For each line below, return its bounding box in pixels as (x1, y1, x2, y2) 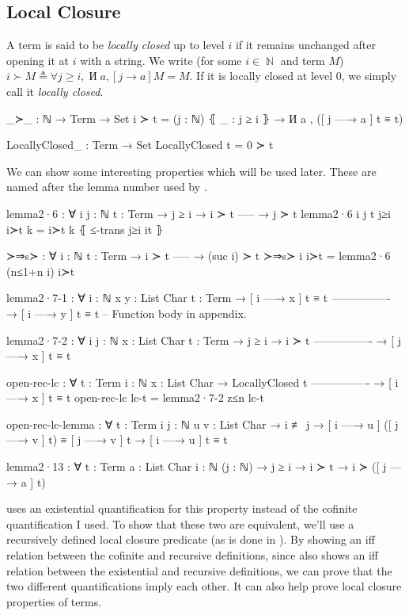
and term (280, 52, 325, 68)
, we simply (341, 67, 397, 84)
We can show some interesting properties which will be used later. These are (6, 162, 377, 179)
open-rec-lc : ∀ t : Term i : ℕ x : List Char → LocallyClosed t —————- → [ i (6, 373, 399, 390)
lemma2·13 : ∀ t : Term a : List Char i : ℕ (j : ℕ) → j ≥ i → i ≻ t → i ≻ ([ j (6, 458, 387, 475)
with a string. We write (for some (80, 52, 242, 68)
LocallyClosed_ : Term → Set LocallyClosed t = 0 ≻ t (6, 136, 274, 153)
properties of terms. (6, 593, 102, 609)
